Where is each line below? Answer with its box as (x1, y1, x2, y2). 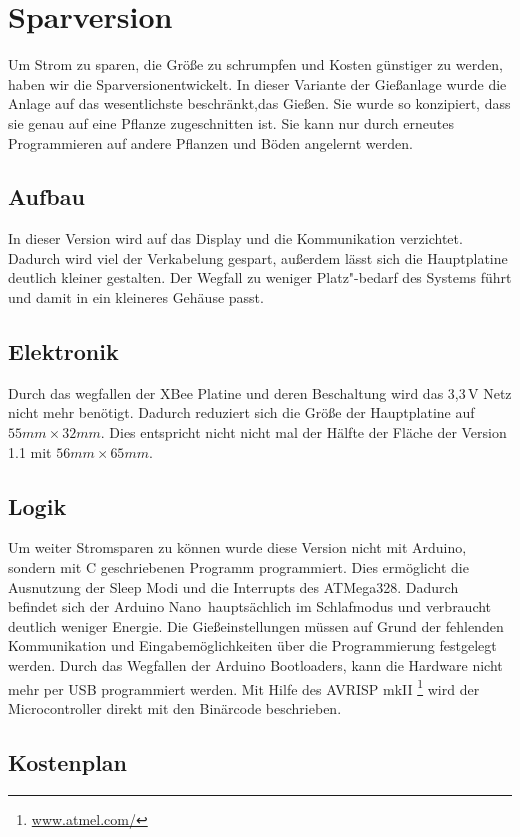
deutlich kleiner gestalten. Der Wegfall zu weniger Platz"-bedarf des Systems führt (8, 267, 512, 288)
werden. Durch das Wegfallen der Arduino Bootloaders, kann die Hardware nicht (8, 655, 503, 676)
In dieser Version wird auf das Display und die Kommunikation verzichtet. (8, 228, 463, 249)
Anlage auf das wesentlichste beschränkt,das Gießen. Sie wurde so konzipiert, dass (8, 93, 511, 114)
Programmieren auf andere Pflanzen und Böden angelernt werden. (8, 132, 413, 153)
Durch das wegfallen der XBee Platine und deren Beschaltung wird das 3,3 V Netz (8, 382, 512, 403)
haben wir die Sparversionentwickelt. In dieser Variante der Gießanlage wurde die (8, 73, 507, 94)
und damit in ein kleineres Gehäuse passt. (8, 287, 264, 308)
